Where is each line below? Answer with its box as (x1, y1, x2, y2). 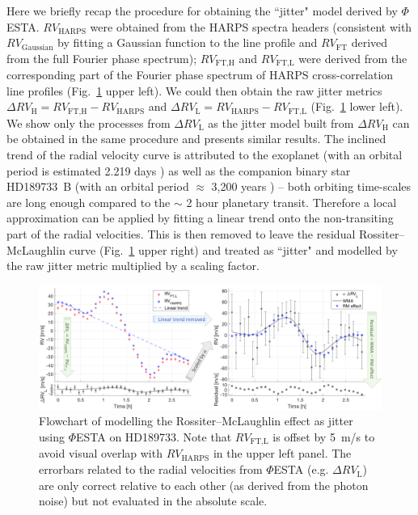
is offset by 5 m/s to (272, 428, 375, 445)
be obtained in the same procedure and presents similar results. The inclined (6, 130, 386, 147)
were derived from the (298, 49, 407, 66)
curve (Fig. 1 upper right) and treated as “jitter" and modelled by (69, 241, 398, 258)
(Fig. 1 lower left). (310, 98, 403, 115)
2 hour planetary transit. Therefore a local (186, 193, 397, 210)
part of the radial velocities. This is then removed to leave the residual (6, 226, 356, 243)
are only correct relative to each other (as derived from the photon (39, 476, 369, 493)
